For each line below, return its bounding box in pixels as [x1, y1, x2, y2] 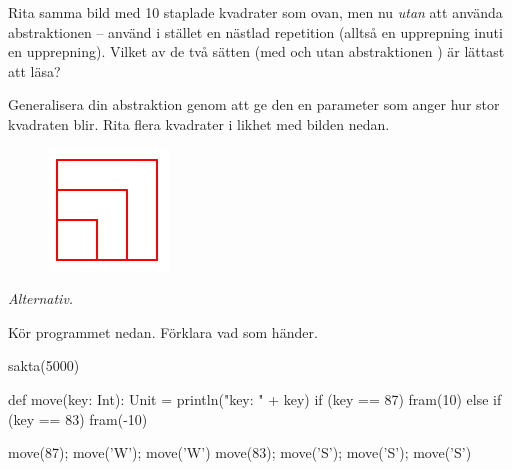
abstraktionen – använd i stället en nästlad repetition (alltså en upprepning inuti [8, 21, 503, 42]
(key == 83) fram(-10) [8, 408, 148, 429]
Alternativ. [8, 288, 74, 309]
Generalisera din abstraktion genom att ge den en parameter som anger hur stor [8, 94, 500, 115]
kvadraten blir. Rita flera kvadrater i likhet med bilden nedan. [8, 113, 390, 134]
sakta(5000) [8, 355, 80, 376]
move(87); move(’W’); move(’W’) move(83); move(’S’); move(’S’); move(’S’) [8, 442, 472, 463]
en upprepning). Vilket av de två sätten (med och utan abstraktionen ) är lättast [8, 41, 505, 62]
